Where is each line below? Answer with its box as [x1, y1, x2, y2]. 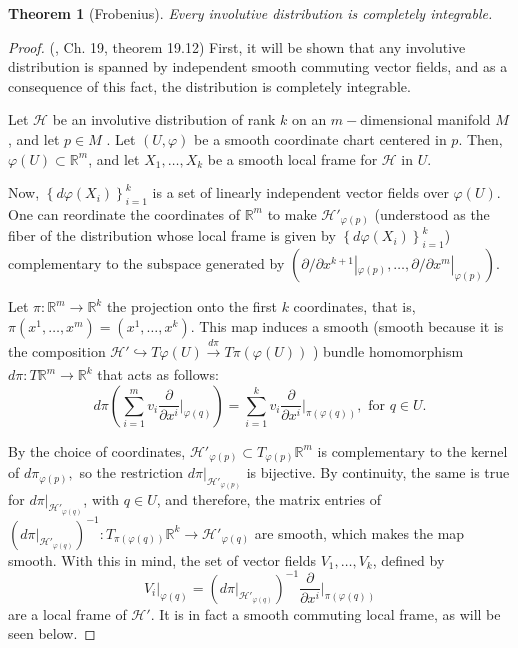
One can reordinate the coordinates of [8, 203, 240, 224]
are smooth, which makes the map [254, 522, 465, 543]
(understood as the [374, 203, 490, 224]
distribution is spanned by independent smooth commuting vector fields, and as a [8, 56, 508, 77]
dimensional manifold [360, 109, 491, 130]
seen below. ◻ [8, 623, 96, 644]
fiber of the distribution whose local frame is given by [8, 225, 336, 246]
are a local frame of [8, 603, 127, 624]
